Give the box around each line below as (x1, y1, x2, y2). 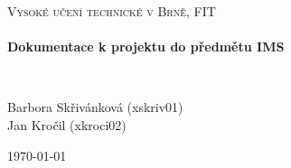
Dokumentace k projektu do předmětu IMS (7, 37, 285, 56)
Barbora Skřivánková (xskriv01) (7, 98, 183, 117)
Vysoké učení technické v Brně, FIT (7, 2, 216, 20)
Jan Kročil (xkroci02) (7, 115, 127, 134)
